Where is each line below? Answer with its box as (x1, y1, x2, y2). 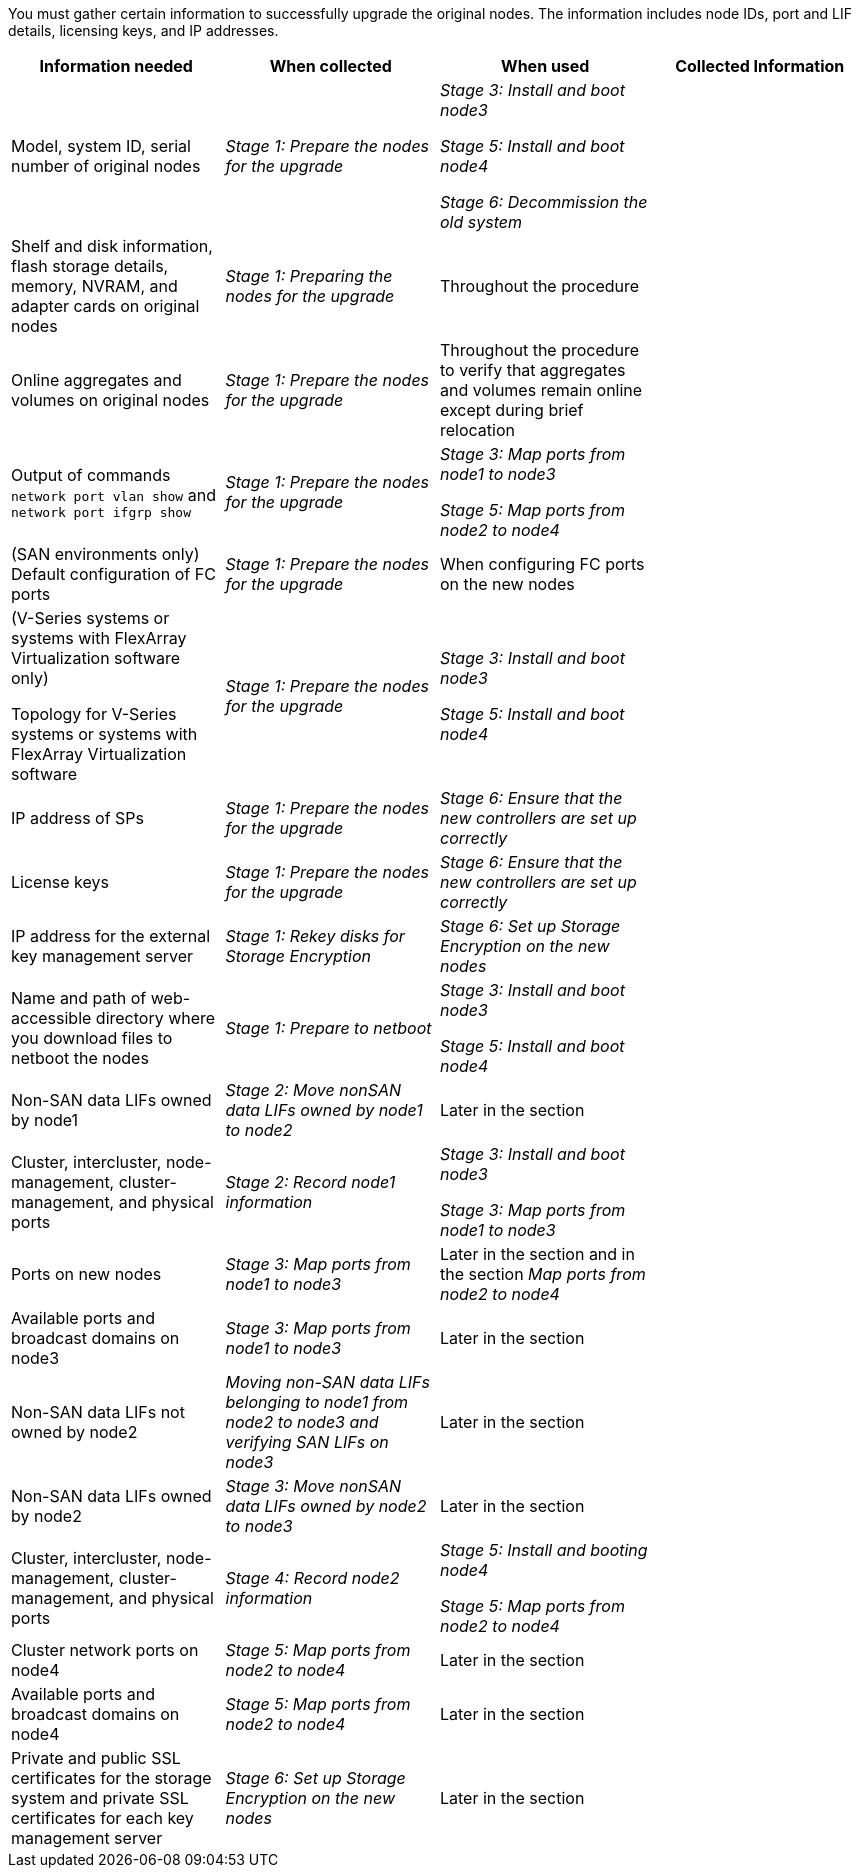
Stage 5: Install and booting (440, 1540, 648, 1560)
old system (440, 212, 522, 232)
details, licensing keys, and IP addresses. (8, 22, 279, 39)
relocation (440, 420, 515, 440)
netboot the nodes (11, 1048, 149, 1068)
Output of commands (11, 464, 171, 485)
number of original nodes (11, 156, 201, 176)
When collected (269, 56, 392, 76)
